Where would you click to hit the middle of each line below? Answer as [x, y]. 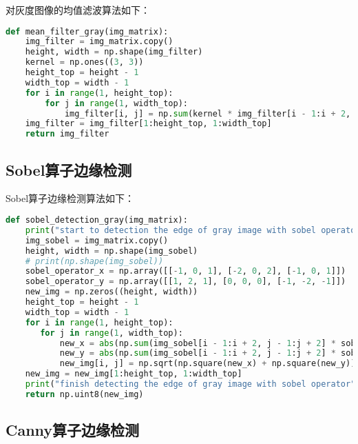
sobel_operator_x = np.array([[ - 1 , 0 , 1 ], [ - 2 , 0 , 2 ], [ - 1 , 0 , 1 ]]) [186, 271]
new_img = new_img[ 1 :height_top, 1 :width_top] [134, 374]
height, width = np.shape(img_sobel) [112, 251]
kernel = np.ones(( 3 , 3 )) [84, 62]
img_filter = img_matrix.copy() [99, 42]
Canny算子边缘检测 [73, 430]
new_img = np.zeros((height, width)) [112, 292]
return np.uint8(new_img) [84, 394]
